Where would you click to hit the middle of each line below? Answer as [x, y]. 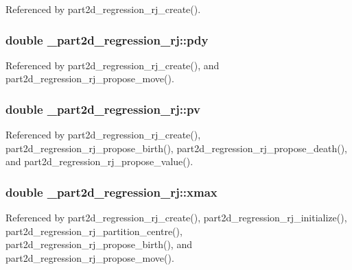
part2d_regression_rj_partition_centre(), [94, 231]
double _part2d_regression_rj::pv [103, 109]
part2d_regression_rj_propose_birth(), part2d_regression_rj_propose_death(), [176, 148]
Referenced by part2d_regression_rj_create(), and [113, 65]
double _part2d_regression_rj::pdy [107, 39]
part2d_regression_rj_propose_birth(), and [99, 244]
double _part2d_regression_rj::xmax [112, 192]
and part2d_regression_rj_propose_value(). [99, 161]
